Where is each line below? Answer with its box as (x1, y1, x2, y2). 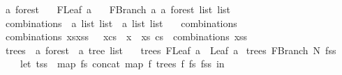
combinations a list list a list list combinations (5, 15, 237, 30)
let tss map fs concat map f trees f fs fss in (20, 56, 225, 71)
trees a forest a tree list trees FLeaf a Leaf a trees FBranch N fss (5, 42, 336, 57)
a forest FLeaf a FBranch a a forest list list (5, 2, 231, 16)
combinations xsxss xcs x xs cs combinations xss (5, 29, 248, 44)
